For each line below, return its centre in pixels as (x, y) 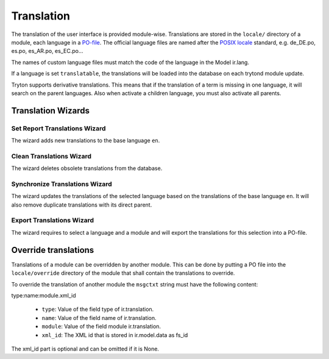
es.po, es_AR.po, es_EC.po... (47, 51)
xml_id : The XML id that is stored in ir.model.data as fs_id (115, 335)
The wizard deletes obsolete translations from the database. (87, 168)
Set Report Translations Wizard (58, 128)
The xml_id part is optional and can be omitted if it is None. (85, 349)
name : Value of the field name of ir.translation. (99, 318)
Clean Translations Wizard (51, 156)
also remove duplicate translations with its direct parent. (82, 205)
